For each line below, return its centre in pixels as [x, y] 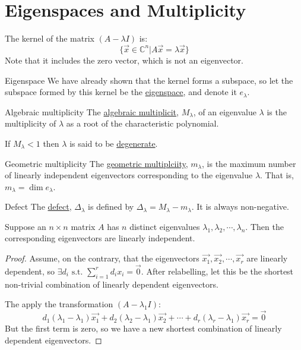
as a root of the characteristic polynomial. [142, 123]
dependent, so [30, 271]
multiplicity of [31, 123]
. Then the [264, 226]
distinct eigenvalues [165, 226]
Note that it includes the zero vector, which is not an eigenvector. [124, 60]
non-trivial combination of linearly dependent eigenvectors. [112, 284]
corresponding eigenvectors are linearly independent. [100, 238]
